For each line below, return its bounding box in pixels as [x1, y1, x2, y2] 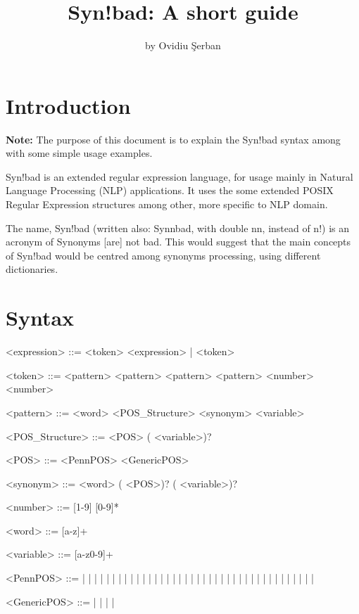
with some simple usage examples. [6, 146, 153, 160]
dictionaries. [6, 262, 58, 276]
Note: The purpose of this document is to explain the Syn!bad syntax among [6, 132, 341, 146]
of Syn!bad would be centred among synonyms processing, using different [6, 248, 321, 262]
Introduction [6, 91, 131, 120]
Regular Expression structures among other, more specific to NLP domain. [6, 197, 328, 212]
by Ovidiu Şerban [145, 38, 221, 53]
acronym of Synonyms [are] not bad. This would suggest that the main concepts [6, 234, 351, 249]
